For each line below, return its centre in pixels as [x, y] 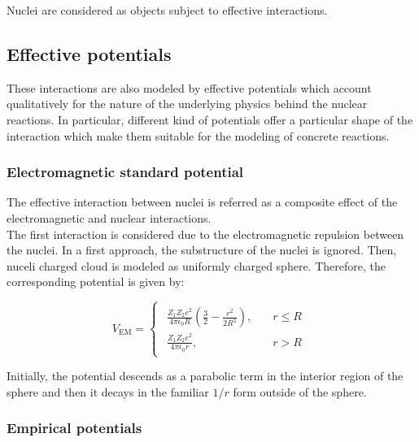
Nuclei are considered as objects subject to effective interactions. [167, 10]
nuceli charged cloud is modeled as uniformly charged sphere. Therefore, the [196, 265]
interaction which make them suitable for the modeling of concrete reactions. [198, 135]
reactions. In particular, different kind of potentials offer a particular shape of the [210, 119]
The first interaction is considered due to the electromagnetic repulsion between [205, 234]
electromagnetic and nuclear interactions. [109, 217]
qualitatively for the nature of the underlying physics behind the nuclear [187, 104]
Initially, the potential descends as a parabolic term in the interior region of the [205, 376]
